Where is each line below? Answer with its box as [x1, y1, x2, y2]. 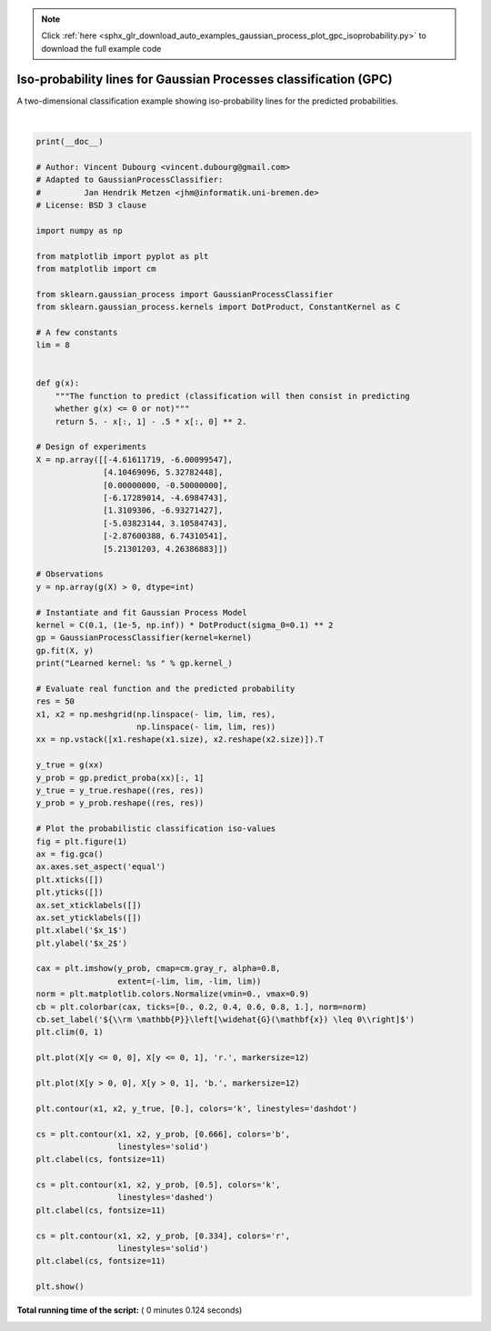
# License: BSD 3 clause [35, 200, 147, 211]
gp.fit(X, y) [35, 645, 95, 655]
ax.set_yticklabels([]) [35, 912, 143, 923]
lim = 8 [35, 340, 70, 350]
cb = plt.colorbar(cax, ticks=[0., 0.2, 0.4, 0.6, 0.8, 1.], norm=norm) [35, 1001, 367, 1012]
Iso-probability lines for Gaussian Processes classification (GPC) [16, 71, 393, 86]
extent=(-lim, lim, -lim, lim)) [116, 976, 262, 986]
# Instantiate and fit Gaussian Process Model [35, 607, 247, 617]
